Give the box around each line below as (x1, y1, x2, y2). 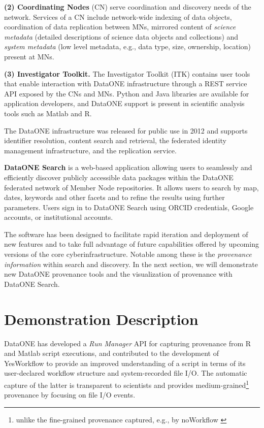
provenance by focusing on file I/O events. (4, 389, 136, 400)
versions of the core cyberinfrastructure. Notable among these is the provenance (4, 249, 252, 259)
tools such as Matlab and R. (4, 108, 92, 118)
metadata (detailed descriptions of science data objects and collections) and (4, 31, 239, 42)
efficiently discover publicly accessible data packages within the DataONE (4, 172, 234, 182)
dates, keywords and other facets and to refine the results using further (4, 192, 225, 203)
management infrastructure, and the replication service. (4, 145, 177, 155)
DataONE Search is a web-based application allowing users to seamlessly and (4, 162, 252, 173)
